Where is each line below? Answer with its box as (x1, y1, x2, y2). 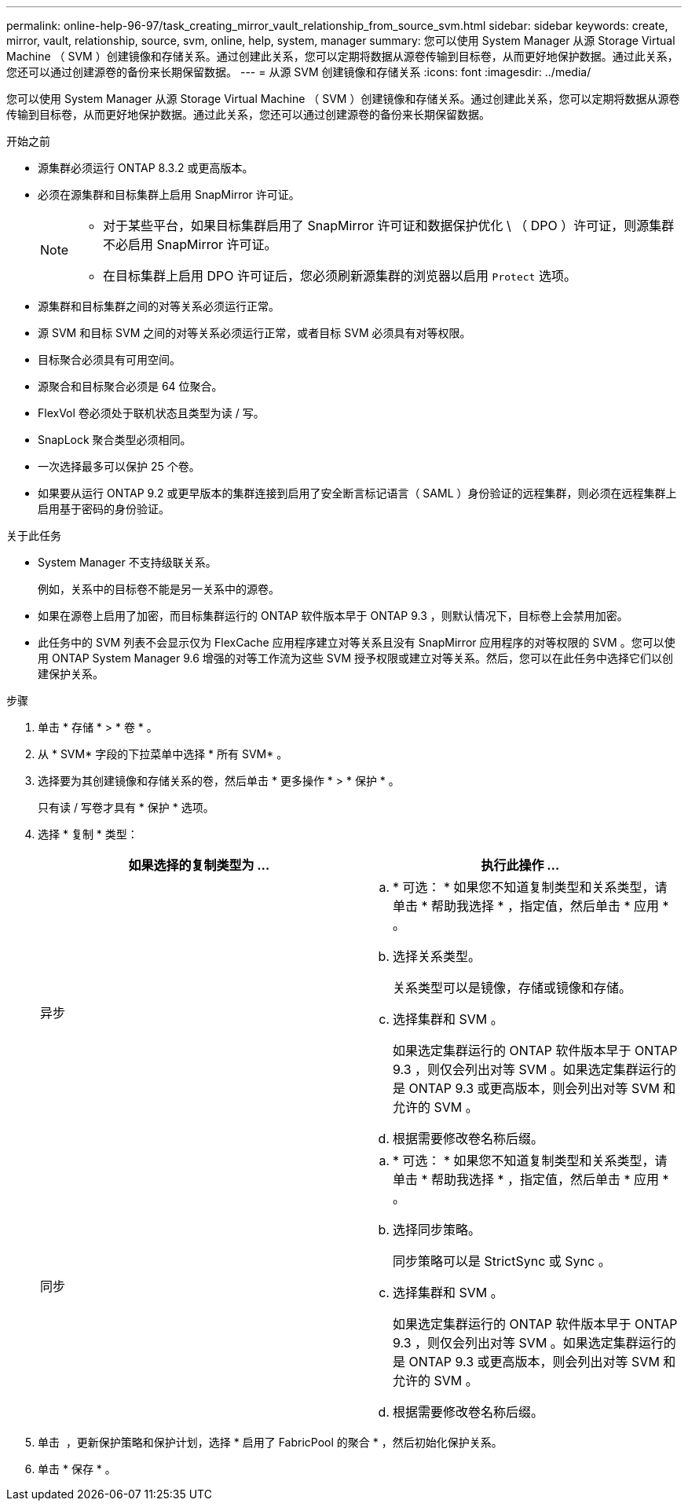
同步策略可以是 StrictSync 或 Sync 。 (393, 1253, 611, 1269)
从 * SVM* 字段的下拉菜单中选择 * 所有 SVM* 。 (38, 747, 288, 761)
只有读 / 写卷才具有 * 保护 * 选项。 (38, 801, 214, 814)
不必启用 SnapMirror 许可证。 (103, 236, 277, 252)
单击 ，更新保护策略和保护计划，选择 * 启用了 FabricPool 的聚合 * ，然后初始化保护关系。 (38, 1435, 503, 1449)
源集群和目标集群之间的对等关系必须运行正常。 (38, 299, 280, 313)
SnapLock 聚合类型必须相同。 (38, 433, 192, 446)
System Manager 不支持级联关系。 (38, 555, 217, 569)
